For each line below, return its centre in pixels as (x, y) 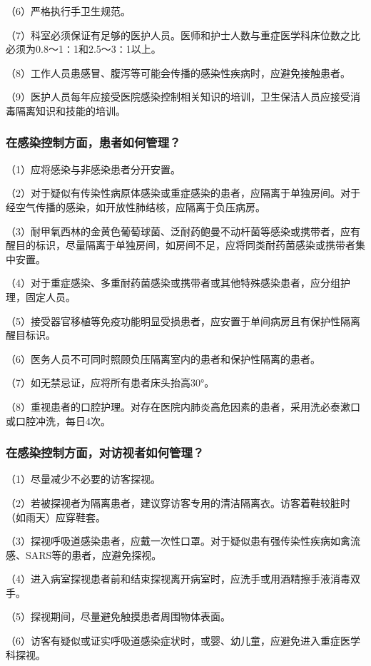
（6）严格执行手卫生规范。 (68, 11)
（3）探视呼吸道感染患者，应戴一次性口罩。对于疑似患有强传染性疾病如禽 (178, 541)
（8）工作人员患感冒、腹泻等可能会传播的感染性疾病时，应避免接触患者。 (178, 72)
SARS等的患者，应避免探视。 (93, 554)
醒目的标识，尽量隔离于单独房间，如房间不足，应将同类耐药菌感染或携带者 (181, 245)
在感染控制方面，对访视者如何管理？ (105, 452)
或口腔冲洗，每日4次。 (58, 420)
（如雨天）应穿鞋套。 (56, 517)
